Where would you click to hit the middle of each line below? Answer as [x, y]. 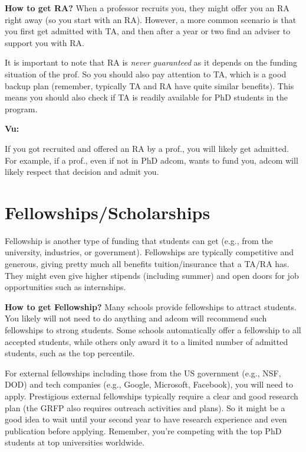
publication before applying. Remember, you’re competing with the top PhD [143, 430]
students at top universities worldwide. [75, 442]
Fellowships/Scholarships [108, 212]
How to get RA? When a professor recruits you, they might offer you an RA [147, 8]
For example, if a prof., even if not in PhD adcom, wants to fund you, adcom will [152, 160]
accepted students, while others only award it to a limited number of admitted [147, 341]
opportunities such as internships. [65, 287]
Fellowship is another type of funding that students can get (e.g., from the [139, 240]
